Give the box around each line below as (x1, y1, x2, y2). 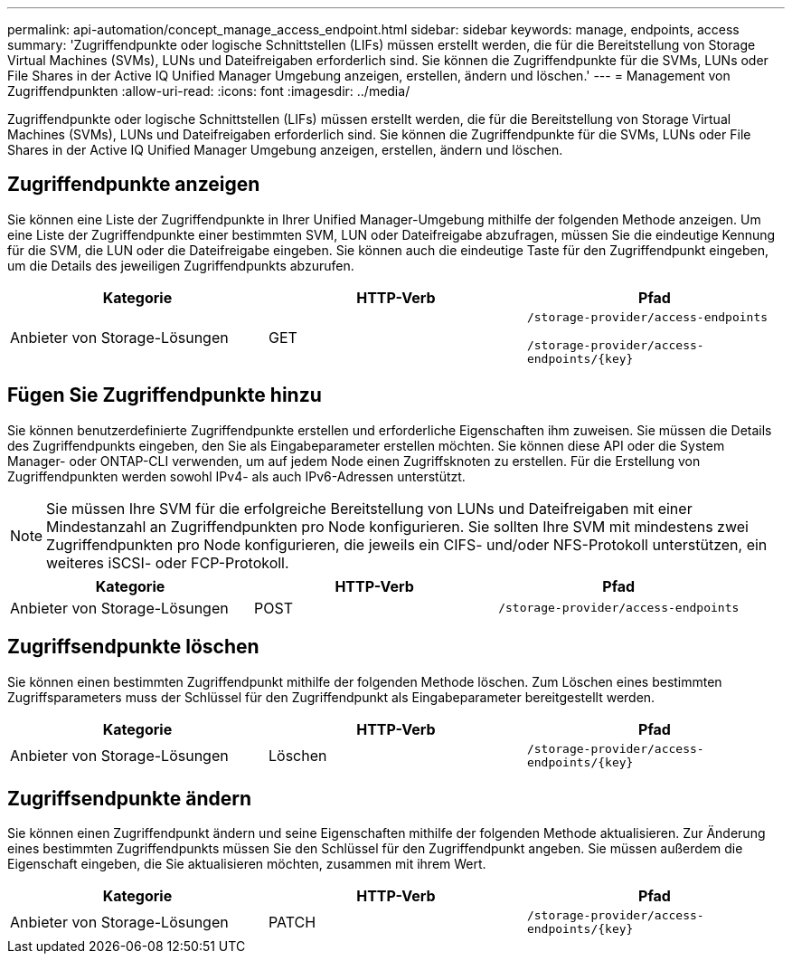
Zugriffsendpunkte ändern (7, 786, 251, 810)
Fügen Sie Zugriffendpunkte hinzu (7, 384, 322, 407)
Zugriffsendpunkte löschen (7, 635, 259, 659)
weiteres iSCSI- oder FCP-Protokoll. (46, 553, 289, 572)
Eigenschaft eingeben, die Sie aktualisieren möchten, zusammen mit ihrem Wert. (7, 856, 486, 872)
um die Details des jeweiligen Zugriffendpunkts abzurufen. (7, 257, 354, 273)
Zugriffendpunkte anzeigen (7, 173, 260, 196)
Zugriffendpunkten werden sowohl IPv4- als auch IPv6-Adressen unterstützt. (7, 468, 466, 484)
